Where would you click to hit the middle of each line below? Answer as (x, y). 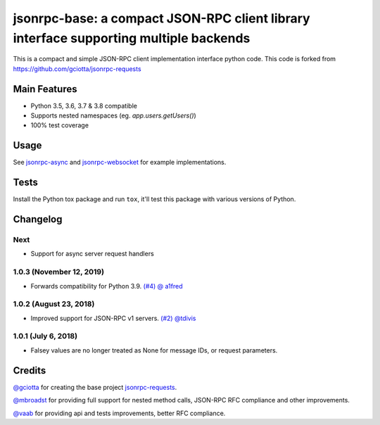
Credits (30, 370)
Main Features (45, 89)
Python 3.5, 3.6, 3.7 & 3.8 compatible (84, 106)
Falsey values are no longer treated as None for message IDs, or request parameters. (154, 350)
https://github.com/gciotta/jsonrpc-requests (77, 69)
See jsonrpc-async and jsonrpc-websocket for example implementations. (120, 163)
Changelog (38, 219)
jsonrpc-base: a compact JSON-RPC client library (161, 18)
